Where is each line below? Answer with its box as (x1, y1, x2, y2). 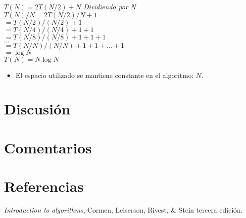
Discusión (4, 99, 71, 119)
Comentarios (4, 137, 92, 157)
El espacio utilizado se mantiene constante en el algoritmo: (15, 70, 194, 80)
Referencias (4, 176, 84, 196)
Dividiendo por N (83, 1, 136, 11)
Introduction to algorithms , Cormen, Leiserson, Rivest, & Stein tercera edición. (4, 205, 243, 215)
